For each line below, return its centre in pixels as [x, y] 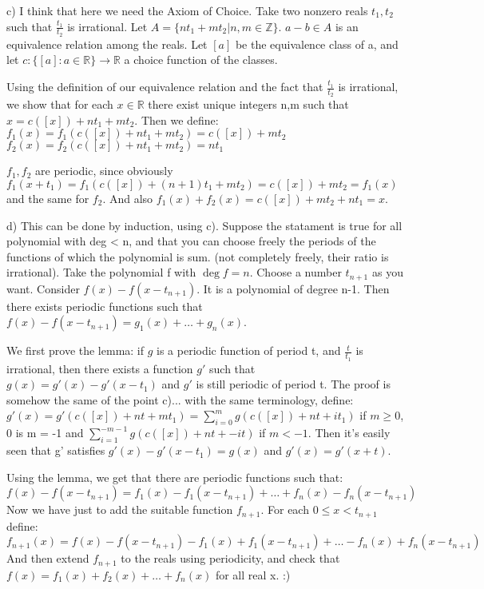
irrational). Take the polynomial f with [101, 272]
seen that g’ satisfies [56, 450]
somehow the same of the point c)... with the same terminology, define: [180, 399]
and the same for [48, 199]
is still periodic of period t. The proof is [293, 384]
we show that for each [60, 104]
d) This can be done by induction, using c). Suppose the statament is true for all [204, 225]
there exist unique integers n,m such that [248, 104]
